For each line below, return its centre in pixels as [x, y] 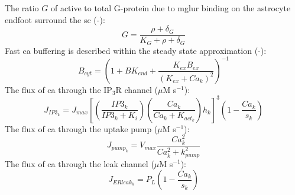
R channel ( [137, 89]
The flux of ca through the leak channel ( [80, 163]
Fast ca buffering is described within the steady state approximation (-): [136, 50]
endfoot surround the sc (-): [55, 19]
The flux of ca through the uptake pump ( [81, 128]
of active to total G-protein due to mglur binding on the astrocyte [171, 8]
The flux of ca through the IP [59, 89]
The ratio [22, 8]
